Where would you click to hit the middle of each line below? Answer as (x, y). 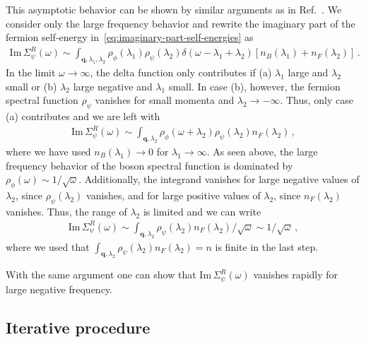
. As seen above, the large (262, 151)
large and (308, 72)
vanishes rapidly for (296, 275)
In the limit (31, 72)
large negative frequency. (59, 289)
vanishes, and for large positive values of (173, 195)
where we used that (48, 246)
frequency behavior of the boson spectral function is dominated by (149, 165)
